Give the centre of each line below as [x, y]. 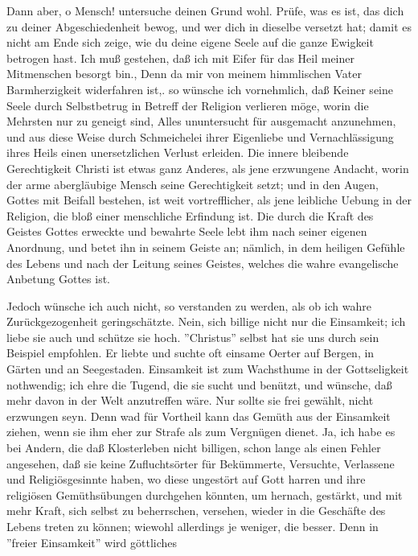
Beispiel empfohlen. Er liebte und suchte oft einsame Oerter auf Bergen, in [191, 353]
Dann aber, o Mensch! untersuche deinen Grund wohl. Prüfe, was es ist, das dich [205, 10]
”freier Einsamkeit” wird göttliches [92, 542]
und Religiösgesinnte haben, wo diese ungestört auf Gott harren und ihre [186, 479]
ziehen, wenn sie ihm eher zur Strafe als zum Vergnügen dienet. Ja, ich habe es [201, 432]
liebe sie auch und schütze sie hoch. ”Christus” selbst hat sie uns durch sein [193, 337]
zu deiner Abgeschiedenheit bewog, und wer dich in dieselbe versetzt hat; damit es [209, 26]
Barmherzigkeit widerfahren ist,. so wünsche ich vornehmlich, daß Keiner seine [200, 89]
